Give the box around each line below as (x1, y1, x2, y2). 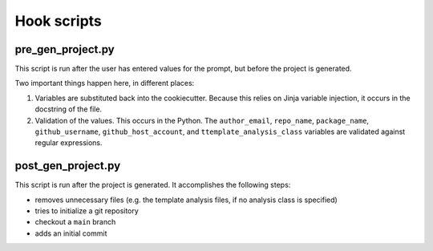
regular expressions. (34, 138, 103, 148)
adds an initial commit (34, 229, 107, 238)
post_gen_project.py (14, 159, 121, 172)
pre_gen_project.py (14, 43, 115, 56)
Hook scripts (14, 12, 102, 30)
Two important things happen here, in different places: (14, 79, 195, 88)
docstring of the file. (34, 104, 103, 114)
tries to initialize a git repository (34, 206, 140, 216)
